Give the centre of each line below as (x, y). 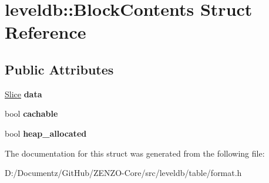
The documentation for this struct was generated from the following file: (135, 153)
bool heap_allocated (46, 133)
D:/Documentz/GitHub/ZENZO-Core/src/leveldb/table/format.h (123, 173)
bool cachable (31, 113)
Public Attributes (59, 69)
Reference (46, 32)
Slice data (23, 94)
